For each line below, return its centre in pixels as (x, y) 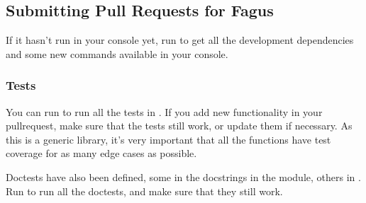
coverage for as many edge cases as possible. (101, 153)
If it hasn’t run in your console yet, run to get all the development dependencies (180, 40)
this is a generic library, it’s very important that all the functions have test (168, 139)
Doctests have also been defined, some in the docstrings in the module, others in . (183, 176)
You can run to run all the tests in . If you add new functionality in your (164, 111)
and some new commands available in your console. (117, 53)
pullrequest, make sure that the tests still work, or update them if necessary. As (179, 126)
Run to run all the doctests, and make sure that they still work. (144, 191)
